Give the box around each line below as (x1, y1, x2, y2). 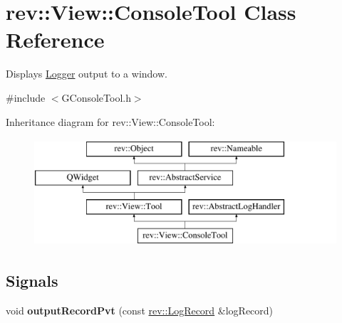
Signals (6, 270, 58, 292)
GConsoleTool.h (61, 90, 131, 105)
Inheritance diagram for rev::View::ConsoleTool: (6, 114, 215, 129)
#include (6, 90, 46, 105)
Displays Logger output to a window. (6, 66, 167, 81)
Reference (6, 25, 105, 54)
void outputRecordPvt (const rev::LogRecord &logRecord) (6, 303, 274, 318)
